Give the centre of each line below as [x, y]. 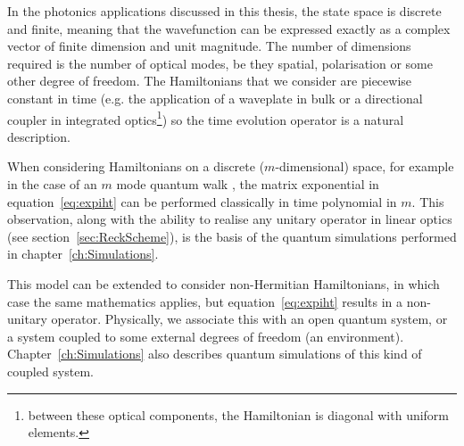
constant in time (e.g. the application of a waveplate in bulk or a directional [215, 98]
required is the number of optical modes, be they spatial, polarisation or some [220, 63]
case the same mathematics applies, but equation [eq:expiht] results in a [205, 301]
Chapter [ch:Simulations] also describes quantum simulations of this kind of [215, 354]
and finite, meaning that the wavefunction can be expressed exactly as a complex [229, 28]
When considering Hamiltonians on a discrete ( [136, 166]
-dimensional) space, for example [365, 166]
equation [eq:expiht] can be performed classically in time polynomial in [202, 201]
